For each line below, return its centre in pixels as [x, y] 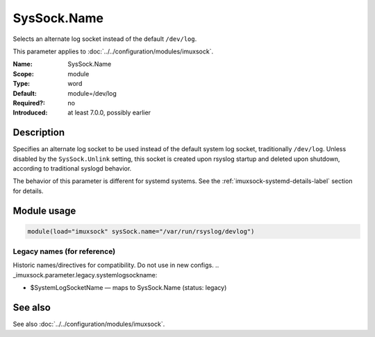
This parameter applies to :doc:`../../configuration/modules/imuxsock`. [113, 51]
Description [39, 133]
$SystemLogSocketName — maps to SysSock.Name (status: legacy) [128, 288]
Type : [22, 84]
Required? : [29, 103]
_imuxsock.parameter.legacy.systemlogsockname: [85, 275]
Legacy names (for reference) [64, 252]
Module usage [44, 210]
